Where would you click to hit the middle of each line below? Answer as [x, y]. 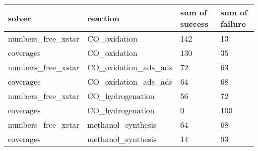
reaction [103, 18]
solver [20, 18]
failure [233, 24]
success [194, 24]
